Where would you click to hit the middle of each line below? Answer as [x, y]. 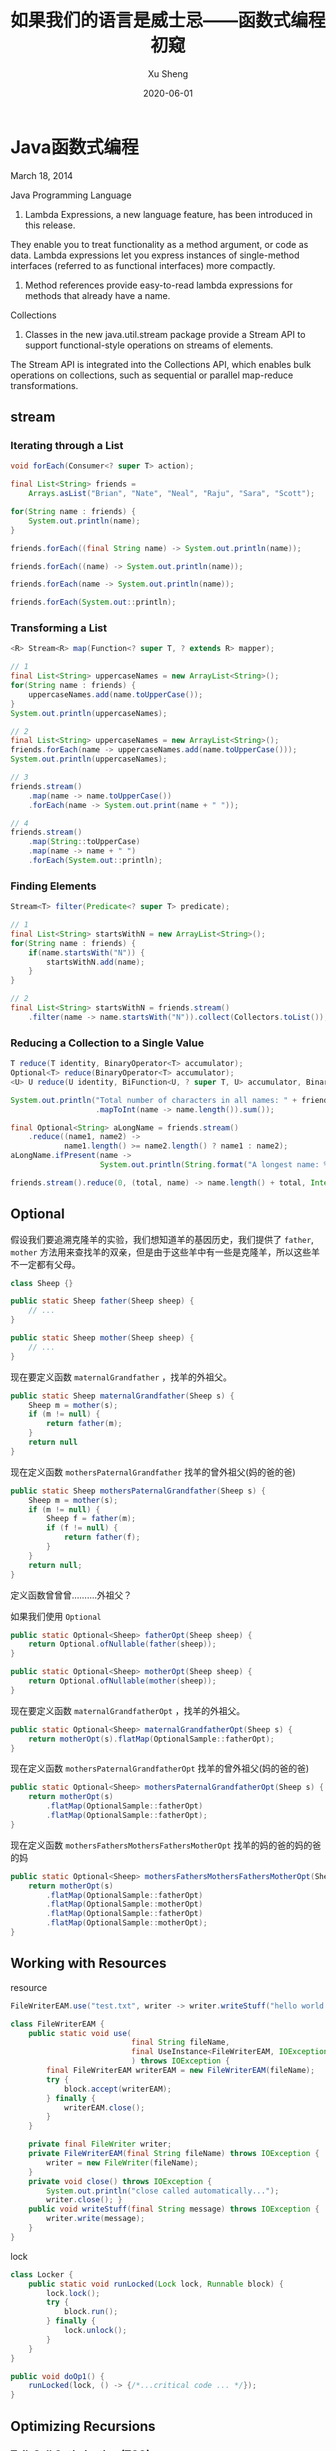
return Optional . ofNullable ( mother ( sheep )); [122, 1681]
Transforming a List [59, 628]
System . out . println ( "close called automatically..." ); [163, 2191]
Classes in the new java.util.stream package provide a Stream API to [165, 334]
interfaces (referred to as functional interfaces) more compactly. [143, 265]
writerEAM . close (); [104, 2107]
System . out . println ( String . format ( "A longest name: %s [216, 1165]
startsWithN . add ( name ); [95, 962]
